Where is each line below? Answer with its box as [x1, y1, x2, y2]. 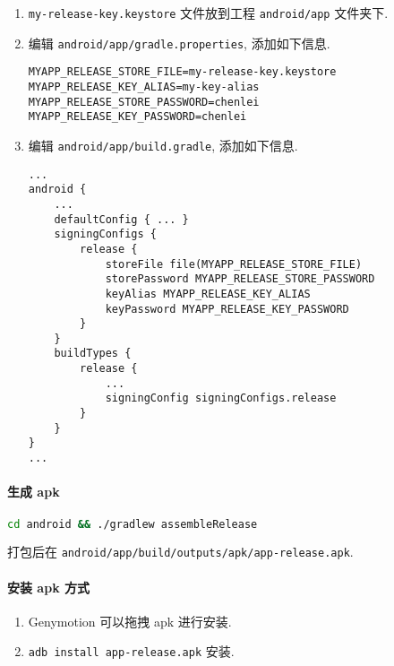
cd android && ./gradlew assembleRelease [7, 517, 258, 531]
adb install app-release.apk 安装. [28, 642, 235, 661]
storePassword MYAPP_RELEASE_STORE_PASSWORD [105, 272, 375, 286]
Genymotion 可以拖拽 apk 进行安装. [28, 611, 232, 630]
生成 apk [7, 482, 60, 501]
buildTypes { [54, 347, 132, 360]
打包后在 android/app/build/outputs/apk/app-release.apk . [7, 542, 354, 561]
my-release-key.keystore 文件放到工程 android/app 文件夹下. [28, 4, 389, 22]
